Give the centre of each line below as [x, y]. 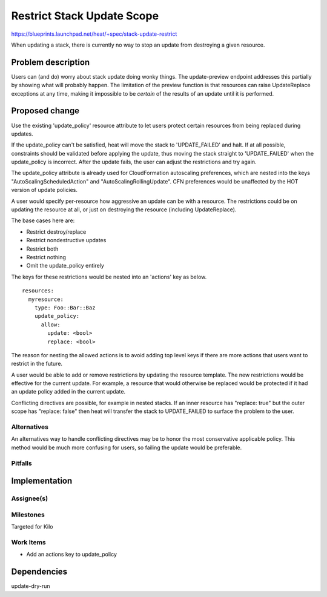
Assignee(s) [30, 498]
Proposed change [45, 111]
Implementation [42, 481]
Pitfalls [22, 463]
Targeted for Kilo [32, 527]
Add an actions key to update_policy [72, 555]
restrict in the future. [37, 364]
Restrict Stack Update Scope [85, 16]
